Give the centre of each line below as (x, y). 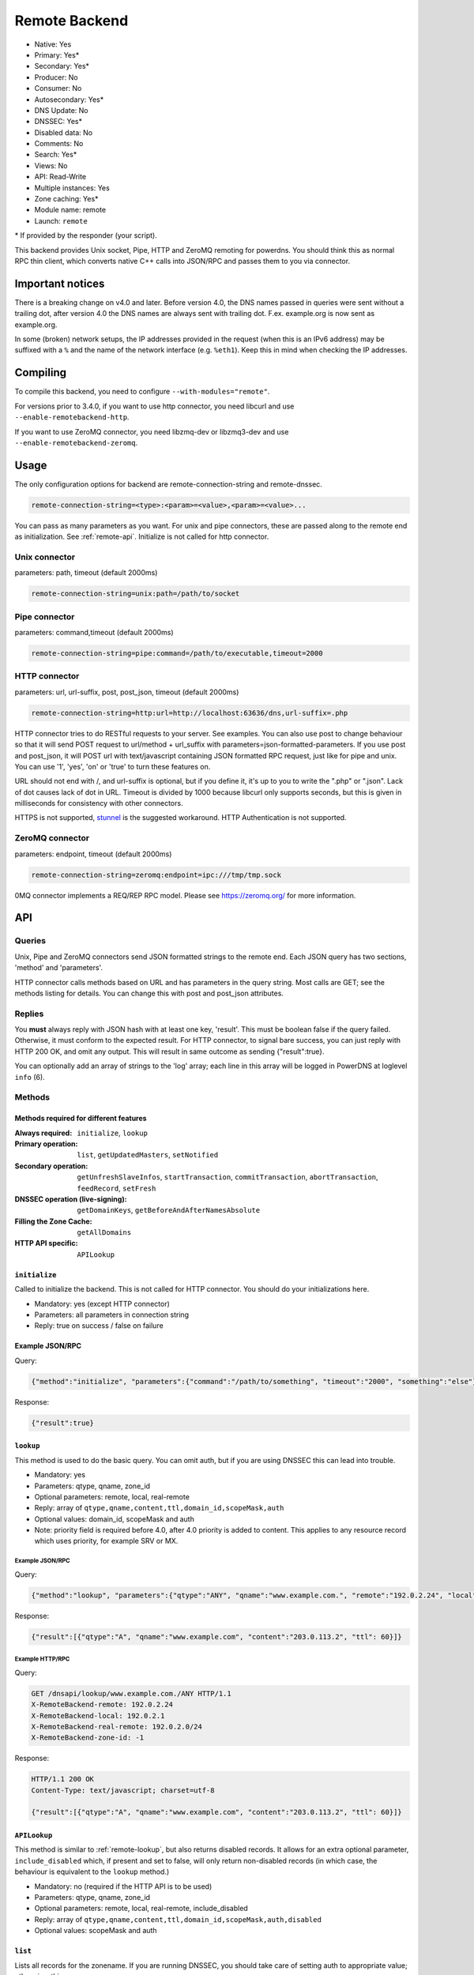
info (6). (30, 1077)
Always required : (43, 1133)
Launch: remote (61, 220)
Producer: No (56, 77)
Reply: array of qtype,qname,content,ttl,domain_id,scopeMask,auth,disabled (178, 1919)
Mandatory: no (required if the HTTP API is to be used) (123, 1886)
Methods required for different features (81, 1119)
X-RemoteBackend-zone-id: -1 (88, 1738)
